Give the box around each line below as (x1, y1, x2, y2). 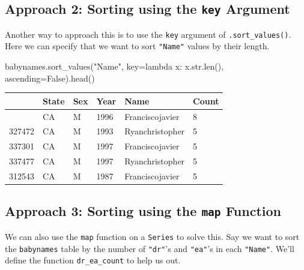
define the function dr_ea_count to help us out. (5, 254, 181, 266)
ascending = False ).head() (5, 71, 95, 84)
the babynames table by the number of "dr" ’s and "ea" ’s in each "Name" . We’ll (5, 242, 294, 254)
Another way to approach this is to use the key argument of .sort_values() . (5, 28, 291, 40)
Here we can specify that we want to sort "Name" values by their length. (5, 40, 270, 52)
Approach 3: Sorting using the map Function (5, 202, 281, 220)
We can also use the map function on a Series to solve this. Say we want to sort (5, 230, 300, 242)
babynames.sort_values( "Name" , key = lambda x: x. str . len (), (5, 60, 224, 73)
